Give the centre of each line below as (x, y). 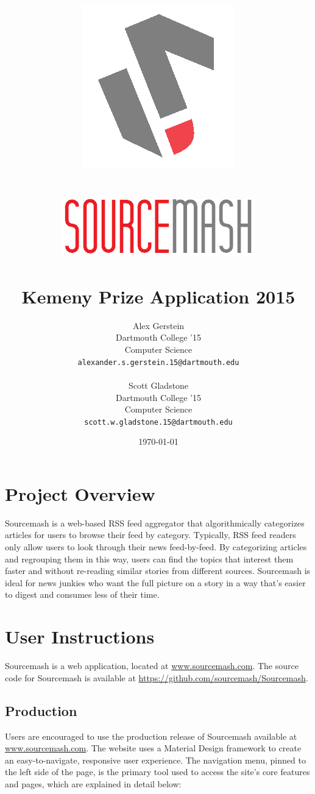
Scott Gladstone (158, 385)
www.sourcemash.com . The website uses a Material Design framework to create (153, 748)
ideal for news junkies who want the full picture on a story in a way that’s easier (155, 582)
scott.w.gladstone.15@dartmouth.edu (158, 422)
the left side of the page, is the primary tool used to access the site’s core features (157, 772)
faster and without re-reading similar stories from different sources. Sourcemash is (158, 571)
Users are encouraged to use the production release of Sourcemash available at (151, 736)
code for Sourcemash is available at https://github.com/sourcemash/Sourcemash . (157, 677)
